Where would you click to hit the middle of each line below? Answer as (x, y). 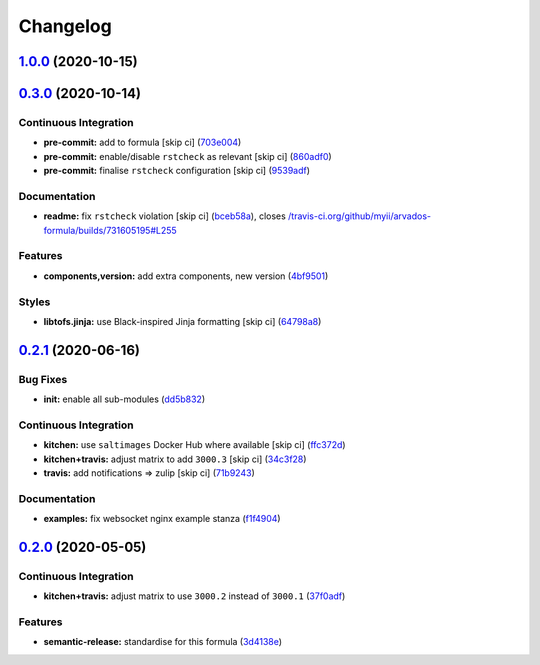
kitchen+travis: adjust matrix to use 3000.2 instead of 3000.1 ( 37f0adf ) (194, 596)
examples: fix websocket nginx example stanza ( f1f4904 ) (162, 519)
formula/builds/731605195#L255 (110, 230)
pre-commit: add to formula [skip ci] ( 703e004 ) (142, 142)
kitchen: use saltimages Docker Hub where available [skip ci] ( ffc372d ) (194, 445)
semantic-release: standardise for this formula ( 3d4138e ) (163, 642)
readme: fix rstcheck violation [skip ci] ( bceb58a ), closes (165, 216)
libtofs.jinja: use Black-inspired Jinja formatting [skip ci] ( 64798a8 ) (182, 321)
